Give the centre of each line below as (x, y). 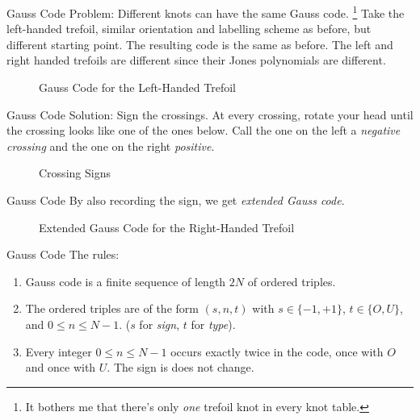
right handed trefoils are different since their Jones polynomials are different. (196, 60)
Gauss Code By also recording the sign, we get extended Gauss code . (176, 200)
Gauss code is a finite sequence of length (126, 281)
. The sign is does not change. (181, 367)
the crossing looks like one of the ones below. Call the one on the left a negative (204, 130)
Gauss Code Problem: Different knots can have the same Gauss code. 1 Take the (206, 12)
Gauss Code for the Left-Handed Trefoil (137, 87)
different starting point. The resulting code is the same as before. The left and (200, 44)
